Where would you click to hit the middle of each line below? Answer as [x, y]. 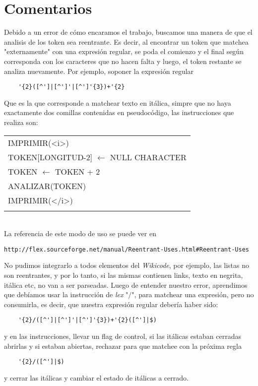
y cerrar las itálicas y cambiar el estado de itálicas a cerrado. [96, 377]
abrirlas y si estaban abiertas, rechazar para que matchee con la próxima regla [123, 346]
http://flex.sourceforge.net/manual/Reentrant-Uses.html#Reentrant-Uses [127, 249]
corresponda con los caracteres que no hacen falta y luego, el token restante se [123, 61]
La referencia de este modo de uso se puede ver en [80, 233]
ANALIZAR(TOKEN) [47, 186]
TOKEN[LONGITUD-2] [50, 157]
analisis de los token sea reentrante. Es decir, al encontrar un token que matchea [126, 41]
